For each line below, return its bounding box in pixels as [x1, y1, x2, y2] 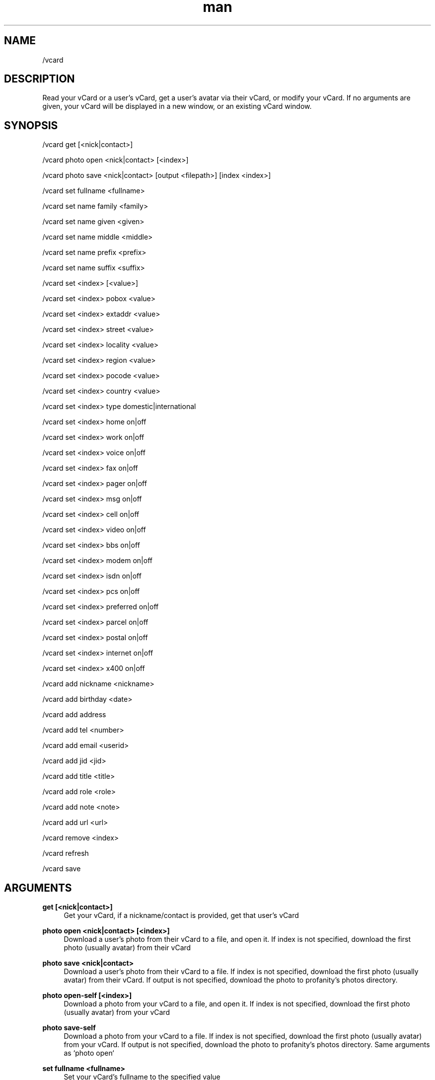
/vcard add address [42, 710, 106, 719]
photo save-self [42, 1023, 96, 1032]
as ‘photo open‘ [64, 1049, 114, 1058]
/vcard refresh [42, 849, 89, 858]
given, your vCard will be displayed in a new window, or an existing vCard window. [42, 102, 312, 111]
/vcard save [42, 864, 81, 873]
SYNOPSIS [4, 119, 58, 132]
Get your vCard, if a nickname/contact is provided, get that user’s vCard [64, 911, 299, 920]
